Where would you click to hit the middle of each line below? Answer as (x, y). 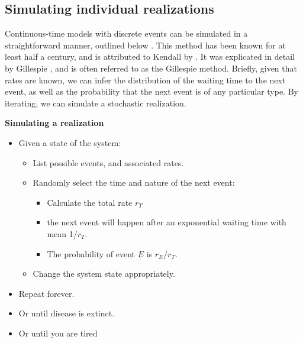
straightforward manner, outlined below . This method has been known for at (145, 45)
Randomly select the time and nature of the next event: (134, 182)
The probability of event (91, 253)
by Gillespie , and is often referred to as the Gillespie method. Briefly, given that (151, 68)
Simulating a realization (54, 123)
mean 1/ (62, 233)
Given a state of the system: (70, 142)
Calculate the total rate (90, 202)
